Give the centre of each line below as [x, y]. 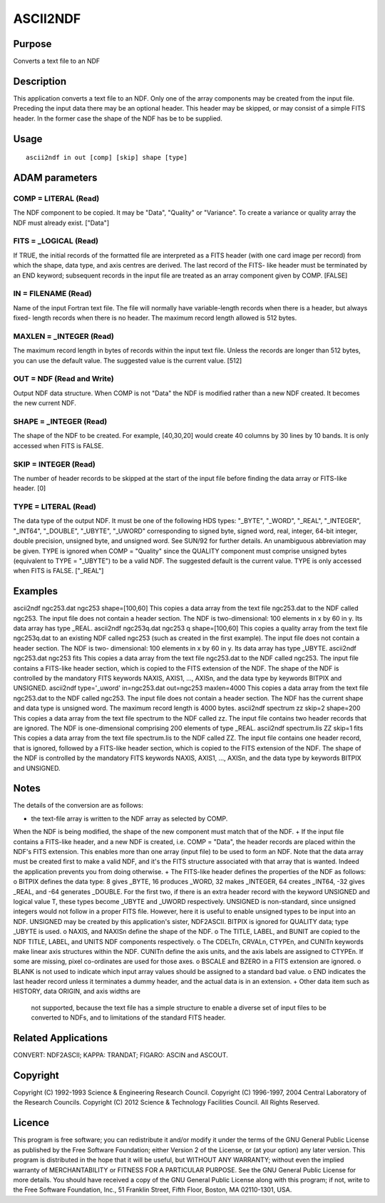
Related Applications [61, 1038]
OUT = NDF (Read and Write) [63, 379]
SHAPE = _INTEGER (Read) [60, 421]
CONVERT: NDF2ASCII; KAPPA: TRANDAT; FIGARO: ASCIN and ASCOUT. [120, 1055]
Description [40, 81]
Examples [36, 591]
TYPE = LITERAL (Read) [55, 507]
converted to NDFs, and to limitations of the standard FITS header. [128, 1017]
